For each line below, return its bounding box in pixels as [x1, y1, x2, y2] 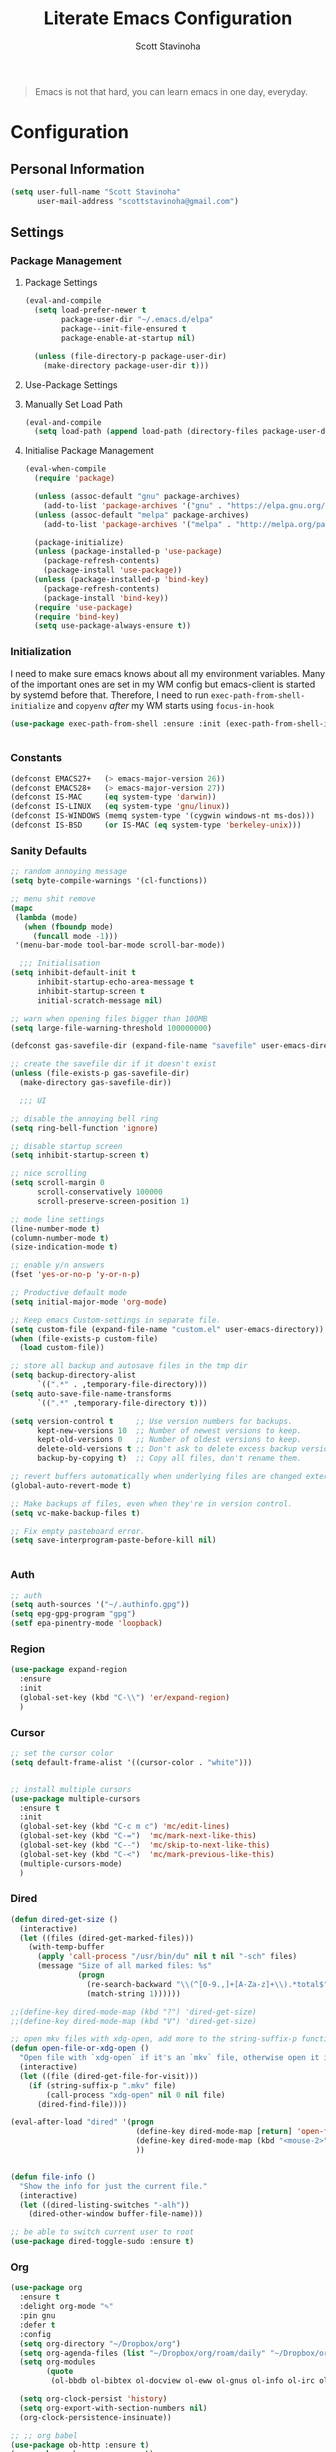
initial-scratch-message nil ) [36, 995, 163, 1006]
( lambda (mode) [14, 912, 78, 922]
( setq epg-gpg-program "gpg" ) [10, 1609, 137, 1619]
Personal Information [10, 160, 145, 177]
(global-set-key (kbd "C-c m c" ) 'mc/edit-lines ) [19, 1822, 230, 1832]
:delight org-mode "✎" [19, 2302, 114, 2312]
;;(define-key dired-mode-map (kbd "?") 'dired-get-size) [10, 2007, 257, 2017]
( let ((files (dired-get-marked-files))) [19, 1933, 195, 1943]
